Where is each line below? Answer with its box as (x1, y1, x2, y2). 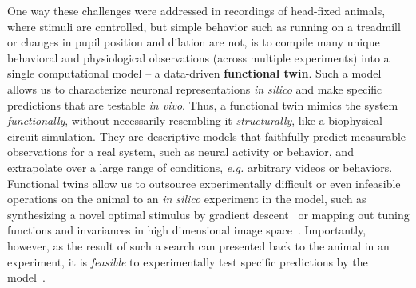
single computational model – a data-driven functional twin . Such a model (7, 65, 382, 82)
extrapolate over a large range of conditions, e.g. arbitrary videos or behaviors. (7, 158, 393, 175)
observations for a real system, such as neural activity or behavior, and (7, 143, 354, 160)
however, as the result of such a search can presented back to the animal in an (7, 237, 390, 254)
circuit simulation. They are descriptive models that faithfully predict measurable (7, 127, 406, 144)
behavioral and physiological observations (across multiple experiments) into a (7, 49, 390, 66)
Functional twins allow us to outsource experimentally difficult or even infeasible (7, 174, 401, 191)
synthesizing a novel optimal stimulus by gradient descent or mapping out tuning (7, 206, 410, 222)
